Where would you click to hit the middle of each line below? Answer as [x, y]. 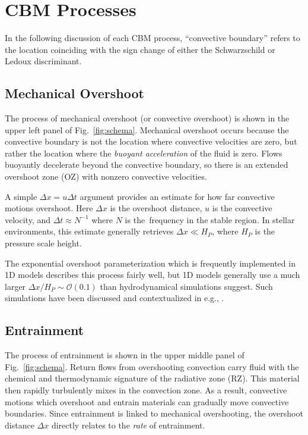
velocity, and [28, 219]
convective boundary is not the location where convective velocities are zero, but [151, 141]
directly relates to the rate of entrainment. [128, 425]
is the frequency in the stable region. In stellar [210, 219]
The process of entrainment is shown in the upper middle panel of [125, 355]
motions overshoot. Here [49, 208]
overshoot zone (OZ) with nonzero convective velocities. [106, 176]
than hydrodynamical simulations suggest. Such [186, 286]
